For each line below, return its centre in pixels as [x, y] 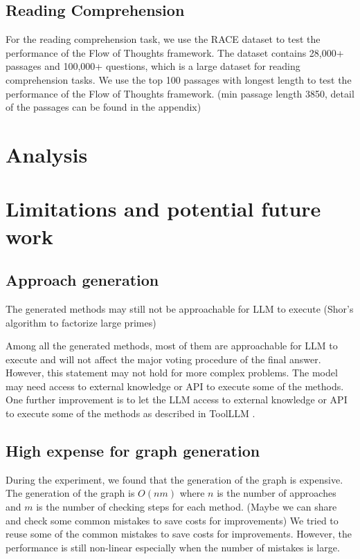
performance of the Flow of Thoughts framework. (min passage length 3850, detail [180, 93]
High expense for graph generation [133, 451]
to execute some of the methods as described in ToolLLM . [130, 413]
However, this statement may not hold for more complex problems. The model [172, 373]
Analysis [47, 154]
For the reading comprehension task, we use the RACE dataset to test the [163, 39]
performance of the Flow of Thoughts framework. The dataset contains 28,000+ [175, 52]
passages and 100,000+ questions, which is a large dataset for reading [153, 66]
